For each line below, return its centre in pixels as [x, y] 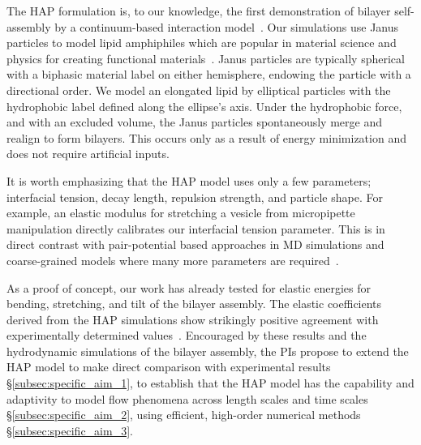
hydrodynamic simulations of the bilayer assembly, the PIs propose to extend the [208, 351]
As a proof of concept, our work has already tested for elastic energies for [189, 287]
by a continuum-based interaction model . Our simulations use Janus [227, 26]
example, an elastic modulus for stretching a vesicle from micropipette [181, 213]
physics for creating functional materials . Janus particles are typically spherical [206, 58]
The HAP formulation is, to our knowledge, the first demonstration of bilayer [199, 11]
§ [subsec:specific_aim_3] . [70, 430]
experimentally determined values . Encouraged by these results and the [187, 335]
